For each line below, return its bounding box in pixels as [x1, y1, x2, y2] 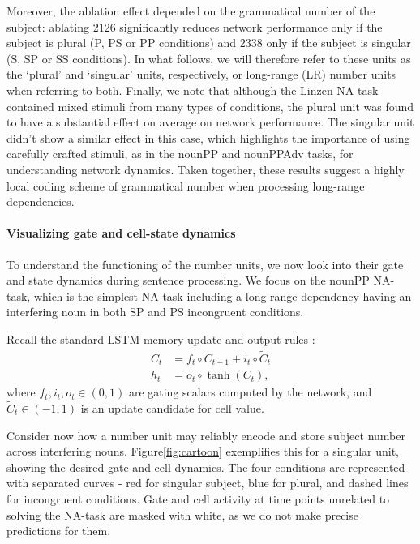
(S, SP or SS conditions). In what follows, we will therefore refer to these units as [6, 49, 411, 66]
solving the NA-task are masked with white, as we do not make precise [6, 506, 358, 523]
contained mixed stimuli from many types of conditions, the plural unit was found [6, 97, 414, 114]
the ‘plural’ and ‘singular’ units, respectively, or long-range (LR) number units [6, 66, 396, 83]
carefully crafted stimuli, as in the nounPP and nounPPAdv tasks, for [6, 145, 354, 162]
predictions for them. [6, 522, 111, 539]
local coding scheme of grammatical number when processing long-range [6, 177, 365, 194]
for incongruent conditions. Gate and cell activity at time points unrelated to [6, 490, 390, 507]
